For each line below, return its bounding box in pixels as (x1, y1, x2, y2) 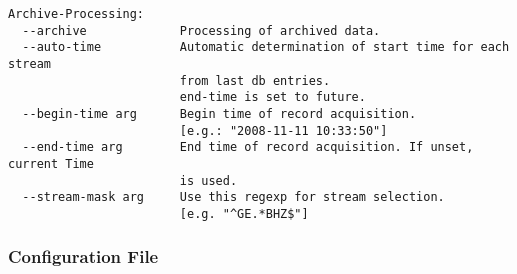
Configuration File (8, 244, 159, 269)
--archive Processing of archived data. (22, 23, 381, 38)
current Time (8, 156, 94, 171)
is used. (179, 173, 238, 188)
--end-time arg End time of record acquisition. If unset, (22, 140, 474, 155)
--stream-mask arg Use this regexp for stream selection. (22, 190, 445, 205)
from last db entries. (179, 73, 331, 88)
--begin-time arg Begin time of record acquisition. (22, 106, 417, 121)
